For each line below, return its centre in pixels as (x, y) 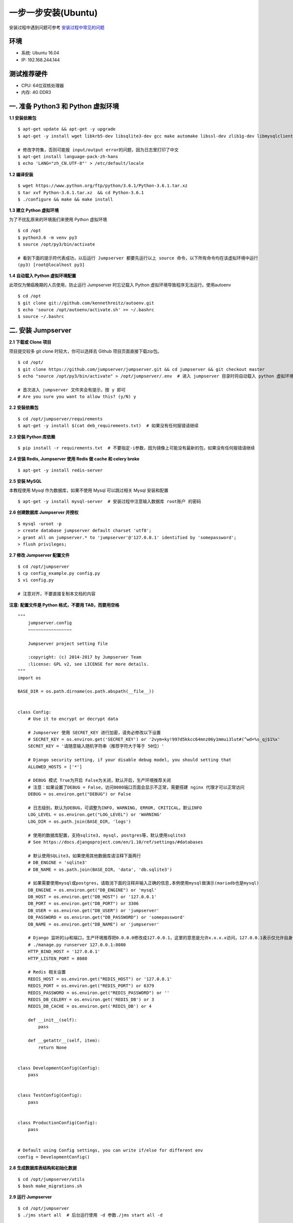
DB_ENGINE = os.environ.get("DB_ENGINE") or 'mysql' (92, 890)
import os (29, 678)
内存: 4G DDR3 (36, 92)
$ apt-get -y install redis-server (60, 470)
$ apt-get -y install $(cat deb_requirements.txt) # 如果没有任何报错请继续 (108, 426)
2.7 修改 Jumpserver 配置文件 (40, 555)
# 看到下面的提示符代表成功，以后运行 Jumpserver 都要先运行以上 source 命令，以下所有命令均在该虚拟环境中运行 (138, 258)
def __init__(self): (52, 1020)
